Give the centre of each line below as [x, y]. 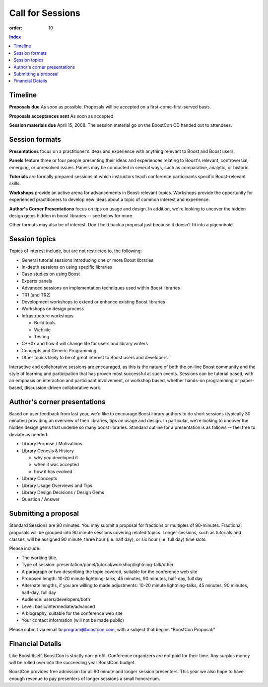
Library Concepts [39, 479]
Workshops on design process [53, 309]
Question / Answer [41, 499]
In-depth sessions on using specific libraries [67, 267]
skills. [15, 184]
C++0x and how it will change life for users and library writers [85, 344]
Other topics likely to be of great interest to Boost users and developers [95, 358]
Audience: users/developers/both [56, 599]
